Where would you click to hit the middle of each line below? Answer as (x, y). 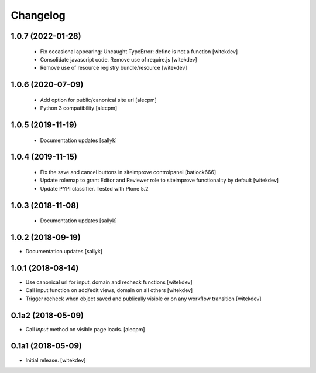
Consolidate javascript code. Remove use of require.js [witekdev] (118, 59)
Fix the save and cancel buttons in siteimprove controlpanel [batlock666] (128, 172)
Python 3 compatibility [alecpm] (79, 108)
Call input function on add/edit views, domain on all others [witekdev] (109, 290)
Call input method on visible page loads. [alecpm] (85, 329)
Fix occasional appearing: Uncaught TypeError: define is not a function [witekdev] (139, 51)
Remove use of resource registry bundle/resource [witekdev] (114, 68)
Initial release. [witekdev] (56, 360)
